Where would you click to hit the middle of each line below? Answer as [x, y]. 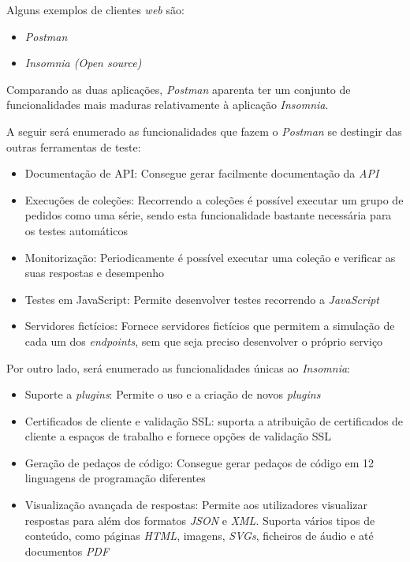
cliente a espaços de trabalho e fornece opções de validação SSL [178, 436]
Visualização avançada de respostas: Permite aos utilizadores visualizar [196, 505]
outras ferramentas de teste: [74, 146]
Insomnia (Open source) [83, 63]
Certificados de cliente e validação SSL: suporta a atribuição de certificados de [214, 420]
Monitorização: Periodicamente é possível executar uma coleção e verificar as [210, 257]
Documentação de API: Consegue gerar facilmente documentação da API [202, 173]
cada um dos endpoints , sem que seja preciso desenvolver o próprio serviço [204, 341]
